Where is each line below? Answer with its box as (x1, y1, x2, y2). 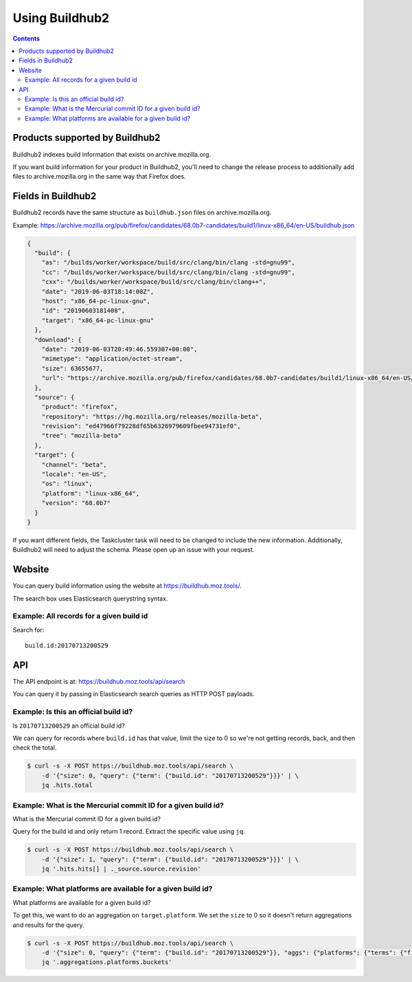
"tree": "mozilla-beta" (41, 432, 122, 440)
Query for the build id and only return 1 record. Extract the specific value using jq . (12, 827, 245, 836)
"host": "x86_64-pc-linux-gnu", (41, 297, 151, 305)
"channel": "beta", (41, 460, 108, 469)
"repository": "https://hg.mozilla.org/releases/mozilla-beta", (41, 412, 263, 421)
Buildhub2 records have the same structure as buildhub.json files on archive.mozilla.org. (12, 208, 272, 216)
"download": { (34, 335, 82, 344)
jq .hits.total (41, 781, 93, 790)
